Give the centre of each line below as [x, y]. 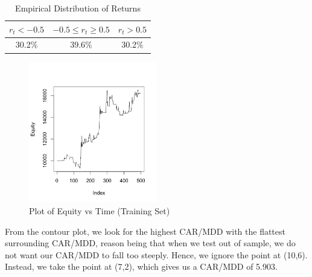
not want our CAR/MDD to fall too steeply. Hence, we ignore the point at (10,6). [156, 254]
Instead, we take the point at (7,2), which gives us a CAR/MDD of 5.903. [141, 266]
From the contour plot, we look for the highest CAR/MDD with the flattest [145, 231]
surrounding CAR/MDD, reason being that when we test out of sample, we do [150, 243]
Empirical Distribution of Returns [78, 8]
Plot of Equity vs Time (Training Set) [100, 210]
